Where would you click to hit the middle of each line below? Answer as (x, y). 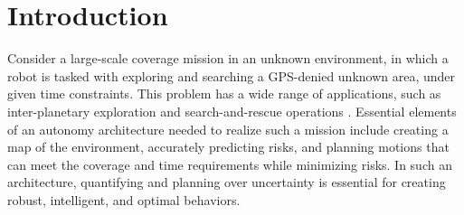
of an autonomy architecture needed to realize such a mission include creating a (228, 129)
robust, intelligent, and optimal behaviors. (124, 199)
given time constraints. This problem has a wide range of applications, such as (224, 93)
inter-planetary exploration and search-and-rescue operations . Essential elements (232, 111)
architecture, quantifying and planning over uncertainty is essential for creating (227, 182)
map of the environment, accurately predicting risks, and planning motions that (228, 147)
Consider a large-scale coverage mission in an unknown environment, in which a (228, 58)
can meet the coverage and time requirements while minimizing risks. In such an (230, 164)
